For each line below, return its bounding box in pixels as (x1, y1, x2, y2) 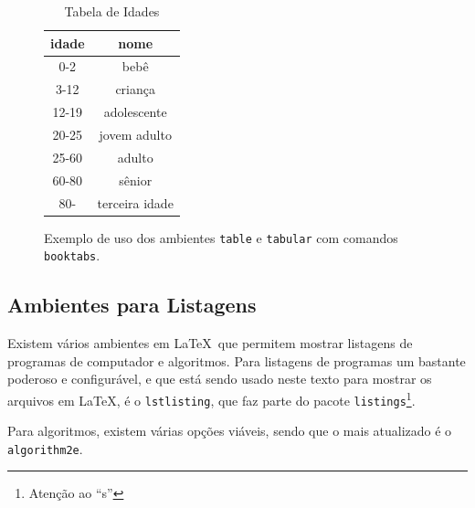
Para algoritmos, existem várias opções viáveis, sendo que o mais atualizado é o (7, 421, 452, 440)
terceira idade (97, 193, 174, 212)
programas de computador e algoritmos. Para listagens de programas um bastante (7, 351, 466, 370)
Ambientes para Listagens (7, 291, 257, 319)
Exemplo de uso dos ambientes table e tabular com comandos (44, 228, 398, 247)
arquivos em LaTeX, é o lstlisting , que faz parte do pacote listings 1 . (7, 387, 416, 409)
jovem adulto (99, 124, 172, 143)
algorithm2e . (7, 439, 83, 458)
